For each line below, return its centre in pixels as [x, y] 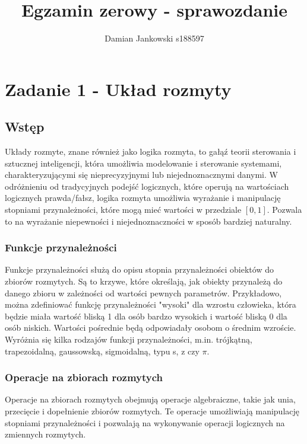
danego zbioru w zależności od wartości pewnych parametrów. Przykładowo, [143, 293]
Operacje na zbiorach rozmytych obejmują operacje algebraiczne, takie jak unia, [150, 399]
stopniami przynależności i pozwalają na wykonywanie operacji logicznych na [145, 422]
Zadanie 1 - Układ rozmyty [118, 89]
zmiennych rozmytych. [45, 434]
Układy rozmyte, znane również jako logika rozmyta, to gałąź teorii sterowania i [151, 151]
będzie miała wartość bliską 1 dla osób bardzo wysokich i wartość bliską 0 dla [146, 316]
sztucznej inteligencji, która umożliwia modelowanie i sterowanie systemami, [143, 163]
